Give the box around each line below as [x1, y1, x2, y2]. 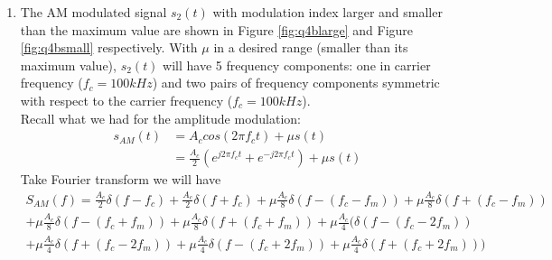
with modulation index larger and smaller [212, 3, 443, 21]
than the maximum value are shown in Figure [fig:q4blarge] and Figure [20, 20, 414, 39]
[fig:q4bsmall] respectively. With [20, 38, 198, 57]
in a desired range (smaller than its [213, 38, 408, 57]
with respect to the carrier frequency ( [20, 90, 233, 109]
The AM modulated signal [20, 3, 167, 21]
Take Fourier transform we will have [20, 170, 221, 189]
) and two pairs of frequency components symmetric [152, 73, 440, 92]
